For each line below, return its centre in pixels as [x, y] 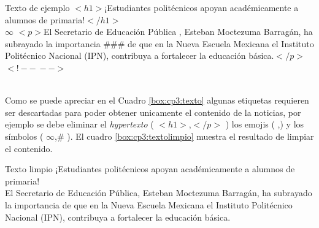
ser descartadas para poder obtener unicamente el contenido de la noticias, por [153, 112]
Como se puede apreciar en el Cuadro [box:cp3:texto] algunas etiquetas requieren [157, 100]
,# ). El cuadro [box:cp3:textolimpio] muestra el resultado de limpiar [184, 136]
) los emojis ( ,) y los [265, 124]
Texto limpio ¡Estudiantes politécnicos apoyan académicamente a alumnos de [150, 169]
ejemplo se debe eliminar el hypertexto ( [79, 124]
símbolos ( [24, 136]
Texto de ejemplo [37, 7]
